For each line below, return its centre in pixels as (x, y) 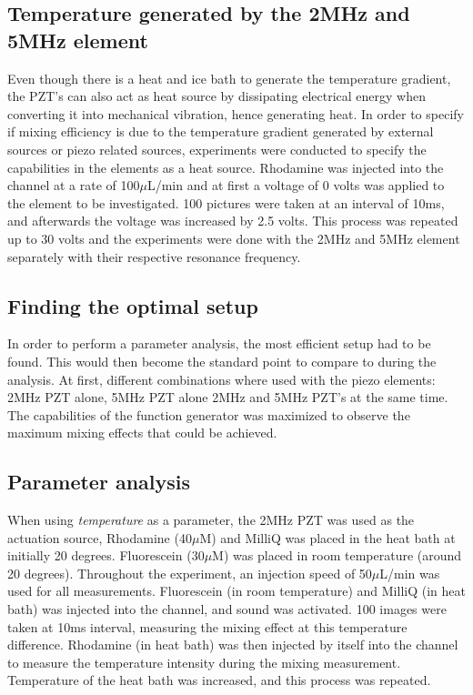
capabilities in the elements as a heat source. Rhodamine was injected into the (226, 167)
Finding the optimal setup (133, 305)
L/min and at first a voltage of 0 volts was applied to (296, 185)
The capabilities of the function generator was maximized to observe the (209, 414)
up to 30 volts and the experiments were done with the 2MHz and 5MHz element (234, 238)
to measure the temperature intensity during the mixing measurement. (204, 662)
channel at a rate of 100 (74, 185)
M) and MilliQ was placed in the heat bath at (327, 537)
